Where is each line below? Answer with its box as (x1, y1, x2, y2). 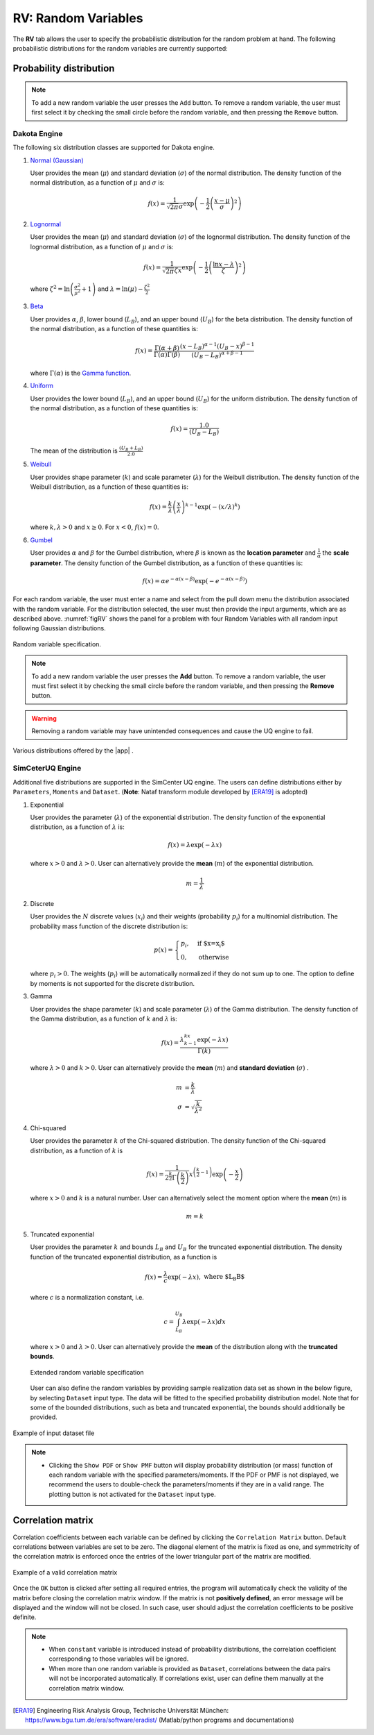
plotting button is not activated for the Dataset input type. (48, 1490, 216, 1498)
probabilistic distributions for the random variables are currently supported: (12, 44, 228, 52)
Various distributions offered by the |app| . (12, 746, 134, 755)
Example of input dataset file (12, 1429, 95, 1437)
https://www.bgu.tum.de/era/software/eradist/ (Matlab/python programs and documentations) (25, 1716, 294, 1725)
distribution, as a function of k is (30, 1146, 123, 1155)
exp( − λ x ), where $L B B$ (167, 1273, 245, 1282)
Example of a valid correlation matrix (12, 1568, 118, 1576)
